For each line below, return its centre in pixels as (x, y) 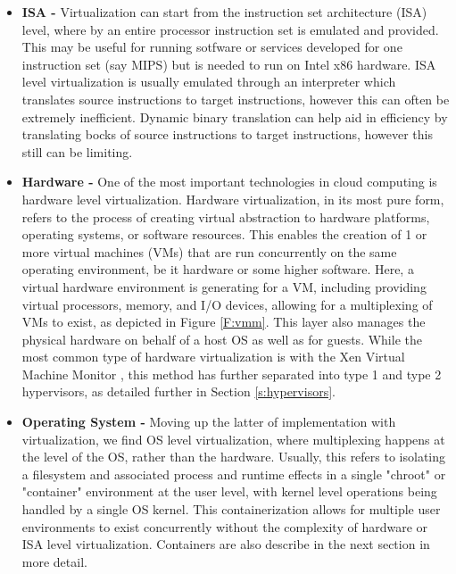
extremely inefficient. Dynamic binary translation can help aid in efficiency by (235, 116)
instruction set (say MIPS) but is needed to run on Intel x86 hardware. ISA (229, 64)
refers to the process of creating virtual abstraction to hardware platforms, (226, 216)
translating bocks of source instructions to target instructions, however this (227, 134)
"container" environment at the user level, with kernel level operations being (229, 491)
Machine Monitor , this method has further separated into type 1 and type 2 (232, 374)
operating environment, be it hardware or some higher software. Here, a (218, 269)
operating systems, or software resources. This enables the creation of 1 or (224, 234)
